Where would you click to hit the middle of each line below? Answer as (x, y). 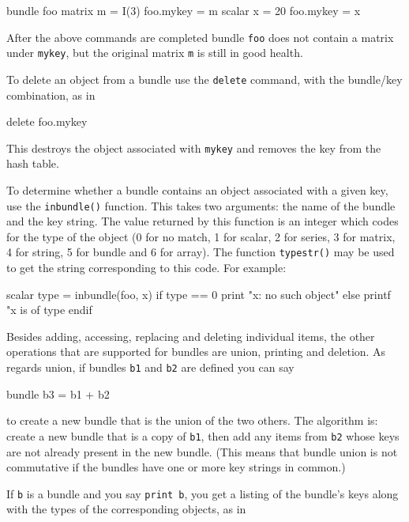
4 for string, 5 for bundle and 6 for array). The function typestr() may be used (201, 252)
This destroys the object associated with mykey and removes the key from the (194, 148)
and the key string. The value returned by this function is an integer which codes (203, 221)
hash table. (33, 163)
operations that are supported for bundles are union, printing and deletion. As (196, 352)
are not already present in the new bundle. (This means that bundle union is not (202, 451)
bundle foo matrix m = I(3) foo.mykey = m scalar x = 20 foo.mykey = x (184, 10)
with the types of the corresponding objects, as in (126, 509)
